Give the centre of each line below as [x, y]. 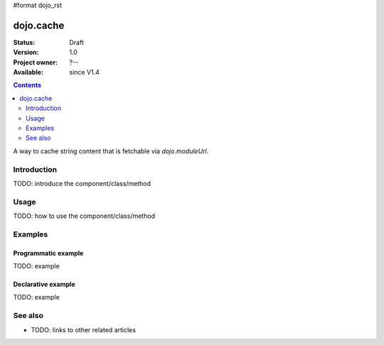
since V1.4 [84, 72]
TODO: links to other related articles [84, 329]
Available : [28, 72]
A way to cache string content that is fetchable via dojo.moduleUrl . [111, 151]
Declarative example [44, 285]
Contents [27, 85]
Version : [26, 53]
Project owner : [36, 62]
